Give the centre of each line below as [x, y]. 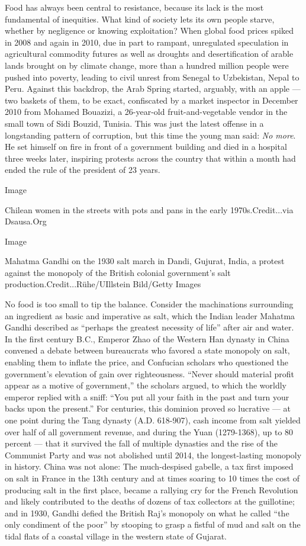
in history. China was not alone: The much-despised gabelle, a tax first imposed [149, 466]
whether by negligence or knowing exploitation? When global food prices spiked [149, 30]
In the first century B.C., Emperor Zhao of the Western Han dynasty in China [147, 338]
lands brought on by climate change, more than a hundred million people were [147, 65]
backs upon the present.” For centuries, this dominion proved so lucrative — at [148, 408]
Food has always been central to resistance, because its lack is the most [134, 7]
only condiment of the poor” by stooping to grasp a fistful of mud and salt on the [153, 524]
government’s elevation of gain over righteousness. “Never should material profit [150, 373]
